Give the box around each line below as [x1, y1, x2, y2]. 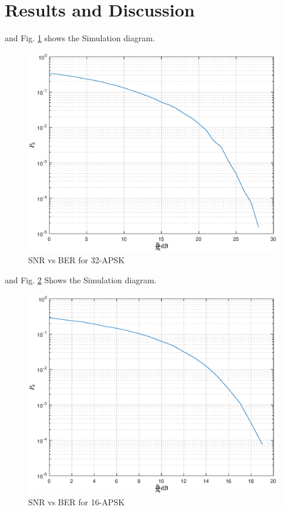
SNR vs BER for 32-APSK [28, 254, 125, 266]
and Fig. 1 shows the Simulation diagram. [5, 32, 155, 44]
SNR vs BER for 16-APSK [28, 496, 125, 508]
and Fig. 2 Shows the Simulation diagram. [5, 274, 157, 286]
